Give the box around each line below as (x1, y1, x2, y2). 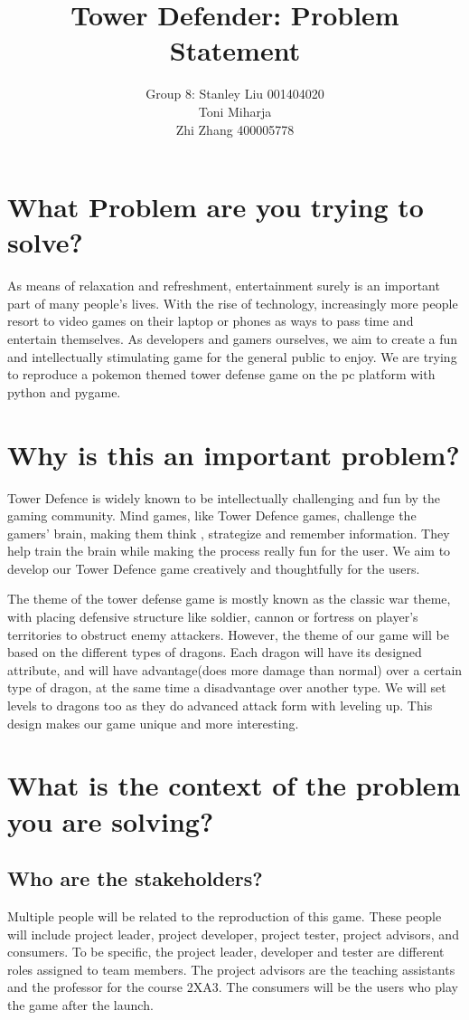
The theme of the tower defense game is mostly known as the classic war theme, (7, 589, 451, 608)
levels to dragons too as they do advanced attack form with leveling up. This (7, 696, 433, 715)
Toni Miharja (198, 101, 272, 120)
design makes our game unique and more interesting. (7, 713, 299, 732)
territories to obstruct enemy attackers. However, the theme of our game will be (7, 624, 449, 643)
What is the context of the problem (7, 767, 461, 804)
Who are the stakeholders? (7, 864, 263, 892)
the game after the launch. (7, 995, 154, 1014)
